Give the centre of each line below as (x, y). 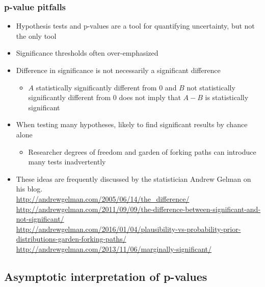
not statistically (211, 87)
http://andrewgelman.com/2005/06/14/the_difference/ (103, 198)
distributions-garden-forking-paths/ (71, 239)
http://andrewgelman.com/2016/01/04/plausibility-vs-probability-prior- (128, 229)
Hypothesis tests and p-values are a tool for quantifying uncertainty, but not (135, 26)
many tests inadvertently (67, 162)
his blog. (29, 189)
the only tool (36, 35)
